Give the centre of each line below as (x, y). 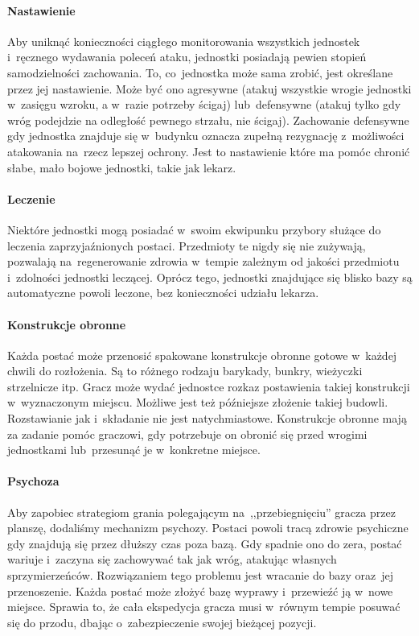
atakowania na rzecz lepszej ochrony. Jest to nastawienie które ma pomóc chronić (209, 151)
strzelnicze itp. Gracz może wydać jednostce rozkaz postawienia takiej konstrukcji (209, 386)
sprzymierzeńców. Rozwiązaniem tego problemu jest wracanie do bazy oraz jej (200, 575)
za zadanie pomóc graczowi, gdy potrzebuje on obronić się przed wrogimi (187, 434)
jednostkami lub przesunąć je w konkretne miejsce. (134, 450)
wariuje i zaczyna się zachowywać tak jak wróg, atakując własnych (172, 559)
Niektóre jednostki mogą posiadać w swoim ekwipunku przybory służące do (194, 229)
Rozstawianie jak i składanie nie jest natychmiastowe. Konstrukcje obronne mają (207, 418)
